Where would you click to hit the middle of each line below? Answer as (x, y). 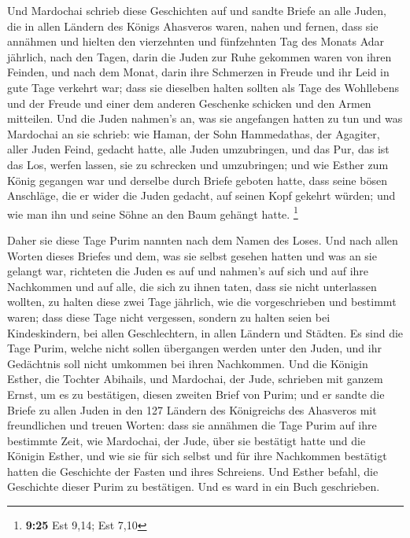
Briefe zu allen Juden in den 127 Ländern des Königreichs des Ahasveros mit (192, 409)
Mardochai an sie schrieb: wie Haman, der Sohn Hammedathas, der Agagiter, (194, 133)
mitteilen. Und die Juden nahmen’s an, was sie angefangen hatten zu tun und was (205, 118)
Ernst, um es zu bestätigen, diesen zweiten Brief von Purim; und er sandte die (196, 394)
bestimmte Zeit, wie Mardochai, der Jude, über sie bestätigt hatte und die (187, 440)
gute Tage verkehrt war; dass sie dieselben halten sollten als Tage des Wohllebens (203, 87)
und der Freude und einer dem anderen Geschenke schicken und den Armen (189, 103)
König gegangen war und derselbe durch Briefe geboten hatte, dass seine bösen (197, 180)
